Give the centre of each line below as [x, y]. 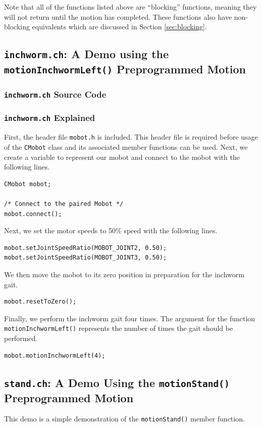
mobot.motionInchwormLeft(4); [55, 355]
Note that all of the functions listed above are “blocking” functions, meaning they [130, 7]
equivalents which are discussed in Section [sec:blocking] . [119, 27]
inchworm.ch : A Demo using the [87, 54]
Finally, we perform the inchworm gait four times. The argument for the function [130, 318]
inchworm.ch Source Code [55, 94]
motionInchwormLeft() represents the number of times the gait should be [119, 328]
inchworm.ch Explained [50, 118]
